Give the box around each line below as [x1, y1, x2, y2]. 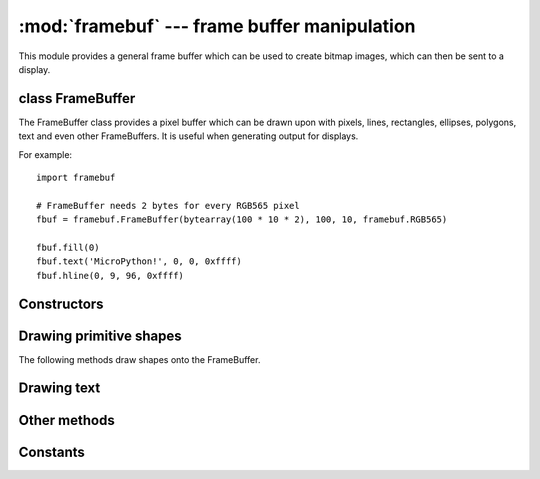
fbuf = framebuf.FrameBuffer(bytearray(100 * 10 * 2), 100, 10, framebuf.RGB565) [36, 214, 448, 225]
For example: [18, 148, 73, 160]
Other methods [18, 411, 115, 429]
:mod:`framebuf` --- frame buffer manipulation [18, 15, 416, 37]
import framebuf [36, 172, 116, 184]
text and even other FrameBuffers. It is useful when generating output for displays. [18, 130, 359, 142]
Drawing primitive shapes [18, 327, 182, 344]
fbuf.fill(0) [36, 241, 100, 253]
